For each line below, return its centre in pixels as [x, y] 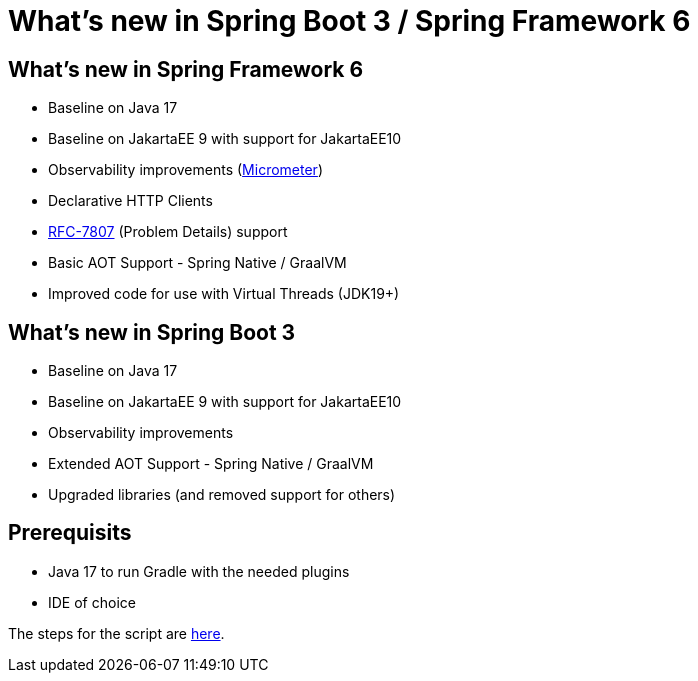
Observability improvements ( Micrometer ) [185, 170]
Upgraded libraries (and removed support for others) [222, 495]
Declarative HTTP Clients [130, 201]
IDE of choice [92, 602]
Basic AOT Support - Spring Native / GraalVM [197, 263]
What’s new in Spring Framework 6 [186, 69]
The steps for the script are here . [116, 633]
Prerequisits [70, 533]
